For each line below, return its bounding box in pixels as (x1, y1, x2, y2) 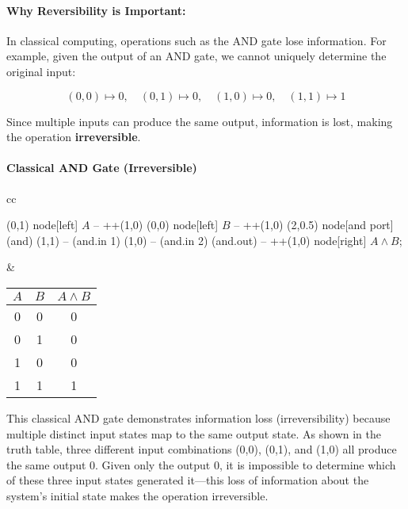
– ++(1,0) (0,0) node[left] (93, 216, 219, 233)
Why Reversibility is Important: (6, 2, 186, 18)
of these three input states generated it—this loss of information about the (6, 472, 369, 488)
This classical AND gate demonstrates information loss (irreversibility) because (6, 409, 391, 426)
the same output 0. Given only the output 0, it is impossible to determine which (6, 456, 396, 473)
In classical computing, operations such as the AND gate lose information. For (6, 32, 387, 48)
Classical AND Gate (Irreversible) (6, 159, 197, 176)
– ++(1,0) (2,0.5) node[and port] (234, 216, 394, 233)
